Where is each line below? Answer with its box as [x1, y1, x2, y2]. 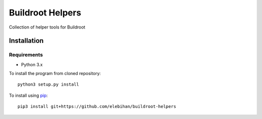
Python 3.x [21, 61, 43, 67]
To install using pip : [9, 92, 48, 98]
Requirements [9, 51, 43, 58]
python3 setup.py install [17, 82, 80, 87]
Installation [9, 37, 44, 45]
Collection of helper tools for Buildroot [9, 24, 85, 30]
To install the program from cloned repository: [9, 71, 101, 76]
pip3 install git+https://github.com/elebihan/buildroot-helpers [17, 104, 177, 109]
